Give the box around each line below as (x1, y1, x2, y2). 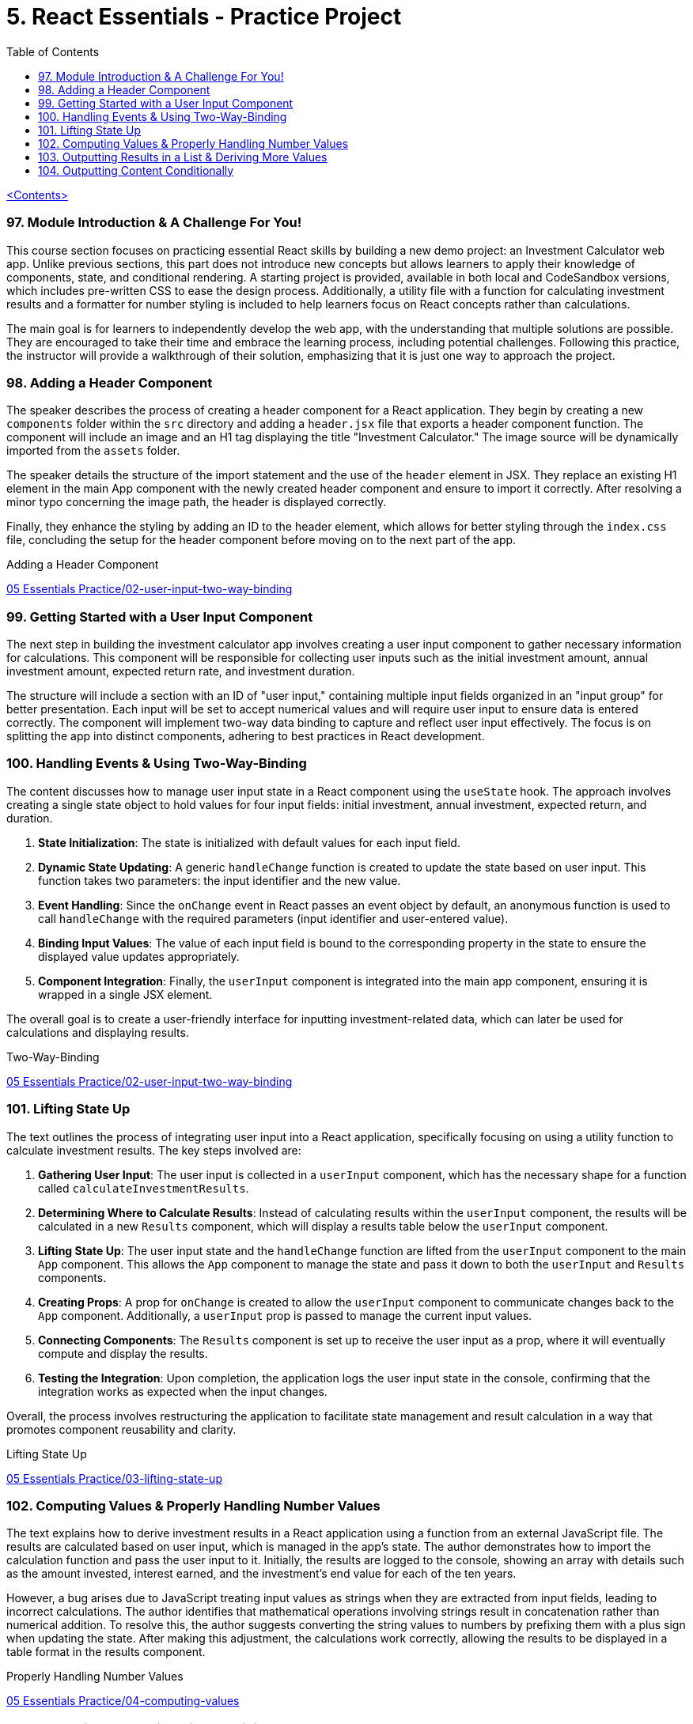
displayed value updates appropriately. (38, 949, 240, 963)
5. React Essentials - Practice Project (6, 3, 402, 30)
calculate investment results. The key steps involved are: (6, 1143, 301, 1157)
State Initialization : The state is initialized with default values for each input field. (38, 835, 460, 849)
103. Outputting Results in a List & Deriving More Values (38, 149, 328, 164)
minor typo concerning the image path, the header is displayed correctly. (6, 495, 387, 509)
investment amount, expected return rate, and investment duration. (6, 664, 355, 678)
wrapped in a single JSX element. (38, 987, 213, 1001)
